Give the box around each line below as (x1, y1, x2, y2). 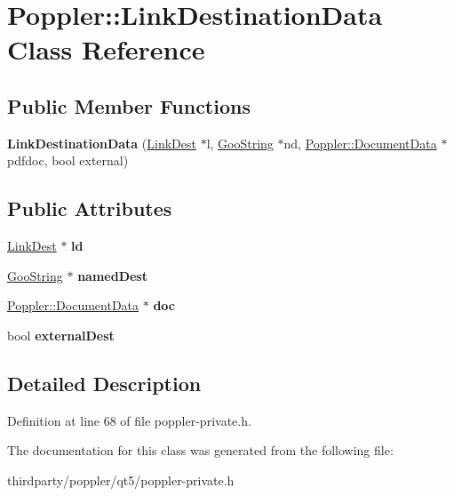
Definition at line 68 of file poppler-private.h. (7, 411, 251, 429)
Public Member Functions (7, 92, 251, 119)
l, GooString (206, 133, 274, 152)
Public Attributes (7, 195, 172, 222)
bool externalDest (7, 325, 115, 344)
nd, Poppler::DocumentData (283, 133, 437, 152)
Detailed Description (7, 369, 202, 396)
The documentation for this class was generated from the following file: (7, 441, 394, 460)
